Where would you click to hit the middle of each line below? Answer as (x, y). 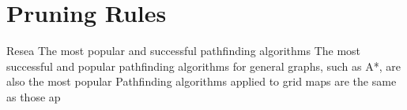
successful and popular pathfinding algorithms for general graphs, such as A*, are (203, 66)
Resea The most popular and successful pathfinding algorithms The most (184, 51)
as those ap (34, 96)
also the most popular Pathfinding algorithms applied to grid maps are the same (202, 81)
